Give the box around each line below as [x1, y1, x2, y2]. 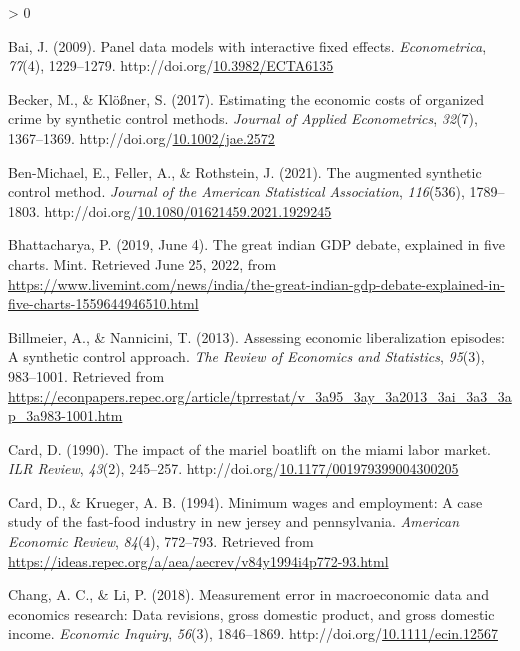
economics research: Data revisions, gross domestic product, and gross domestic [8, 603, 495, 624]
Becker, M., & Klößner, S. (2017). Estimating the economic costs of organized [8, 88, 484, 109]
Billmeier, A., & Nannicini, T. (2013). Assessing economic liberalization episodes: [8, 326, 505, 347]
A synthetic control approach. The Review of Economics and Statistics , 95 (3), [8, 346, 485, 367]
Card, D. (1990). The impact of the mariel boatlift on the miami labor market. [8, 438, 491, 459]
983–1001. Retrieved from [8, 365, 165, 386]
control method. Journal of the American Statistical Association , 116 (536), [8, 181, 465, 202]
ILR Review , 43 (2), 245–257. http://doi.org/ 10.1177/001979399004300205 [8, 458, 459, 479]
